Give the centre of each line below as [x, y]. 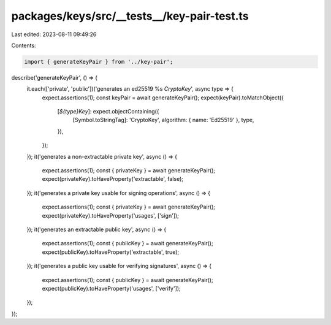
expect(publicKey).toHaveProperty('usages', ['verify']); [111, 288]
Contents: [24, 45]
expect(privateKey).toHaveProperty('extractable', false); [113, 179]
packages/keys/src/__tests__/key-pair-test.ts [130, 16]
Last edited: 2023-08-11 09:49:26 [54, 34]
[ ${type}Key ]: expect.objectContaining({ [108, 112]
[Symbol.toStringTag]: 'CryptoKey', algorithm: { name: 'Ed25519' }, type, [163, 120]
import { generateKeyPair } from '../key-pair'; [99, 62]
